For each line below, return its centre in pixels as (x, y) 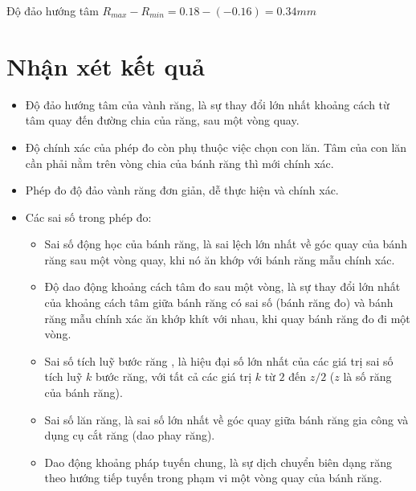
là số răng (367, 376)
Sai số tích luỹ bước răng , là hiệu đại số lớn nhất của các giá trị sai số (219, 360)
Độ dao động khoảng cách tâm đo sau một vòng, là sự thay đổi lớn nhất (222, 286)
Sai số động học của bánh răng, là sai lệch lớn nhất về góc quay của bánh (226, 244)
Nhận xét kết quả (106, 65)
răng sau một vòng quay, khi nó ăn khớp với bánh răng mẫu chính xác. (220, 259)
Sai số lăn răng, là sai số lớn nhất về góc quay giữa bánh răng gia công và (226, 419)
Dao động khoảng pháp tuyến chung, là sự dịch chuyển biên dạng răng (218, 462)
